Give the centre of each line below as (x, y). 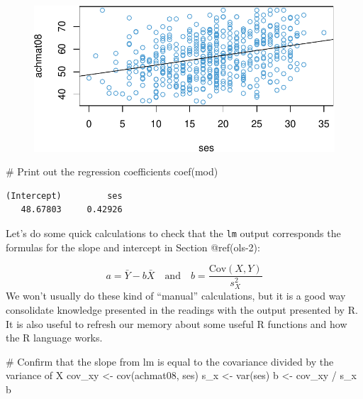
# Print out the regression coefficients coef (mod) (112, 171)
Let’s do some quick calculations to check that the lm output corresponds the (173, 233)
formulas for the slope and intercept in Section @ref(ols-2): (133, 247)
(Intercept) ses (64, 196)
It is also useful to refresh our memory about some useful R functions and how (177, 323)
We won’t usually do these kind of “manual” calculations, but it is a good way (176, 296)
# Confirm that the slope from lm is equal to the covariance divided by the (170, 361)
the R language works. (54, 338)
